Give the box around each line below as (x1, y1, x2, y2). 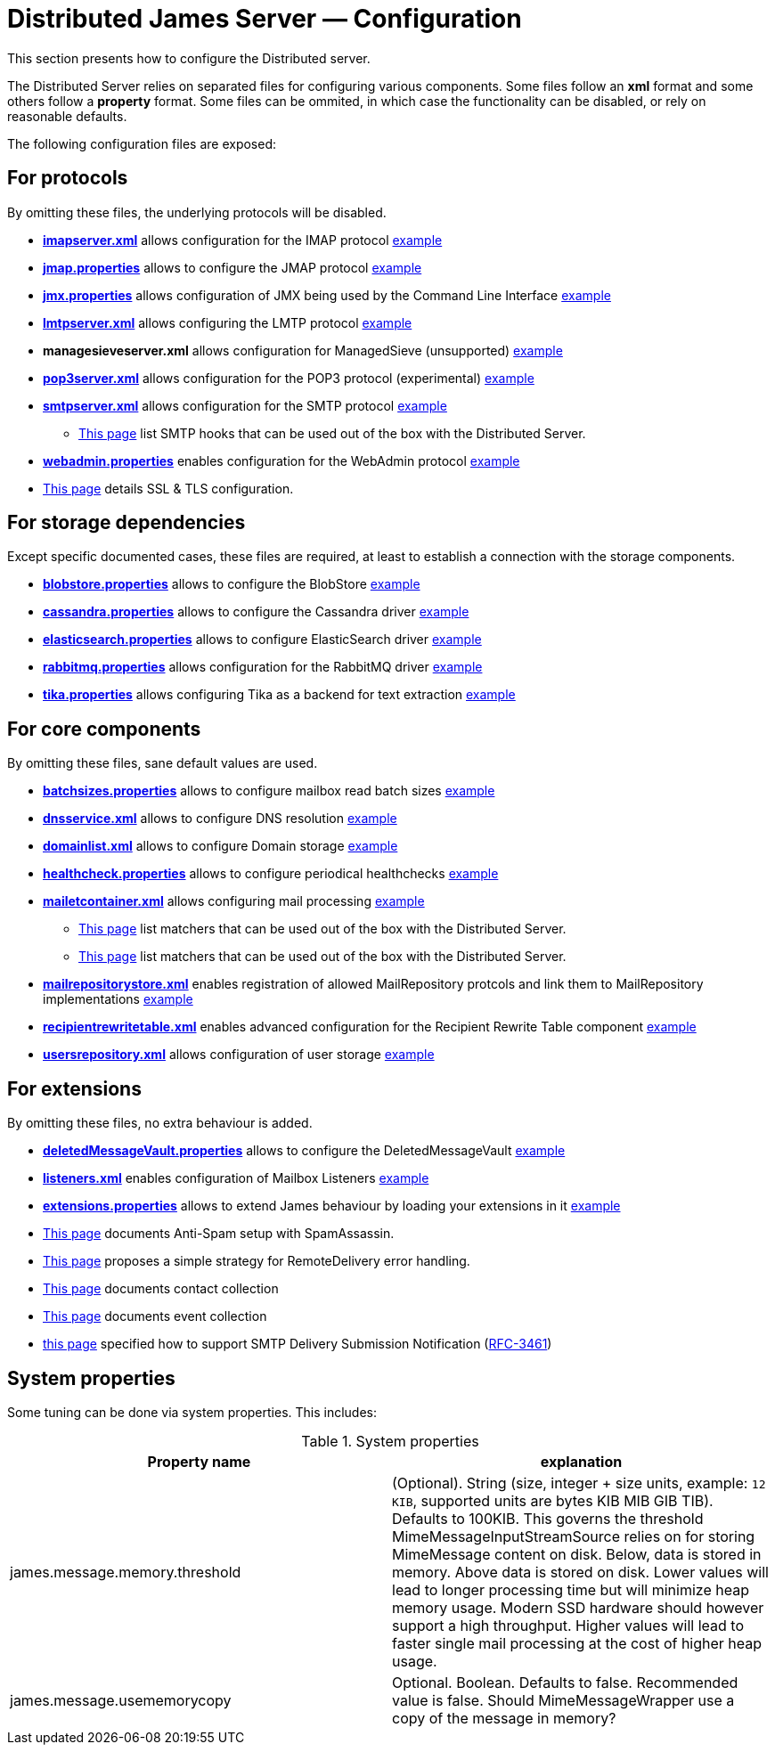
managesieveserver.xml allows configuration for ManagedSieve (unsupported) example (43, 342, 563, 358)
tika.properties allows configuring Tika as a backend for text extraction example (43, 687, 516, 703)
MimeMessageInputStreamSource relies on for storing (392, 1527, 755, 1545)
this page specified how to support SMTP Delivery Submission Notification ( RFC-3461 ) (43, 1336, 552, 1352)
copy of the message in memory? (392, 1708, 616, 1727)
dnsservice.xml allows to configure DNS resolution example (43, 811, 397, 827)
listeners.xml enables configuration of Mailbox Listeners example (43, 1170, 429, 1186)
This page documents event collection (43, 1308, 267, 1324)
